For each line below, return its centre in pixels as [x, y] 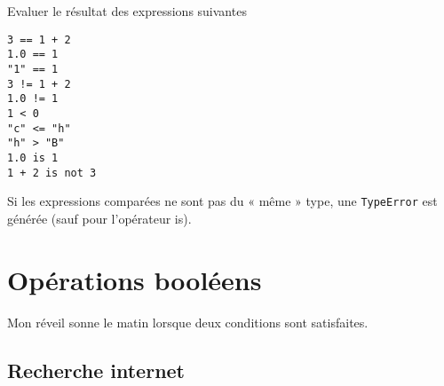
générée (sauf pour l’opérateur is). [99, 218]
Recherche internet [96, 370]
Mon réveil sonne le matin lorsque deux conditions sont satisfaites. [188, 322]
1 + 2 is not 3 [52, 173]
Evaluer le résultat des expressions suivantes [127, 11]
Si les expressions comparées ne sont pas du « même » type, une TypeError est [222, 201]
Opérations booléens [135, 279]
